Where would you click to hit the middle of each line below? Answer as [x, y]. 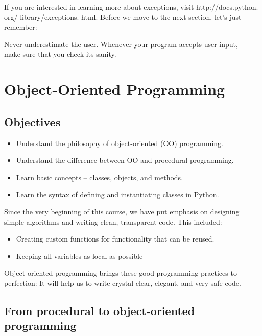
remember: [21, 27]
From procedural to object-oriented [100, 310]
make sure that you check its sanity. [60, 54]
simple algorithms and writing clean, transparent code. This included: [113, 221]
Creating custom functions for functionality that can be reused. [115, 239]
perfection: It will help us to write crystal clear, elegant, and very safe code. [123, 283]
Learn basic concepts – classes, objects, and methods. [100, 177]
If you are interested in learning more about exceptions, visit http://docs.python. [131, 7]
